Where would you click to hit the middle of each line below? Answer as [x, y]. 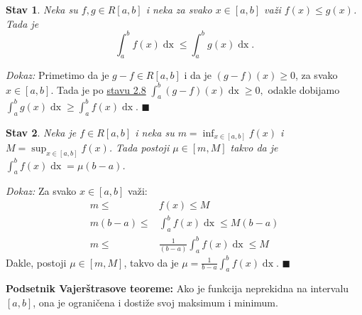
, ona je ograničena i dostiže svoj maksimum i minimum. [155, 303]
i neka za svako [179, 9]
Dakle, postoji [36, 262]
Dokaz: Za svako [41, 191]
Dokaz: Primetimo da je [57, 75]
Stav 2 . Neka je [41, 132]
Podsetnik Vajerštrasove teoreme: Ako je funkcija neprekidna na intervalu [177, 288]
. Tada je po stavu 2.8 [98, 89]
